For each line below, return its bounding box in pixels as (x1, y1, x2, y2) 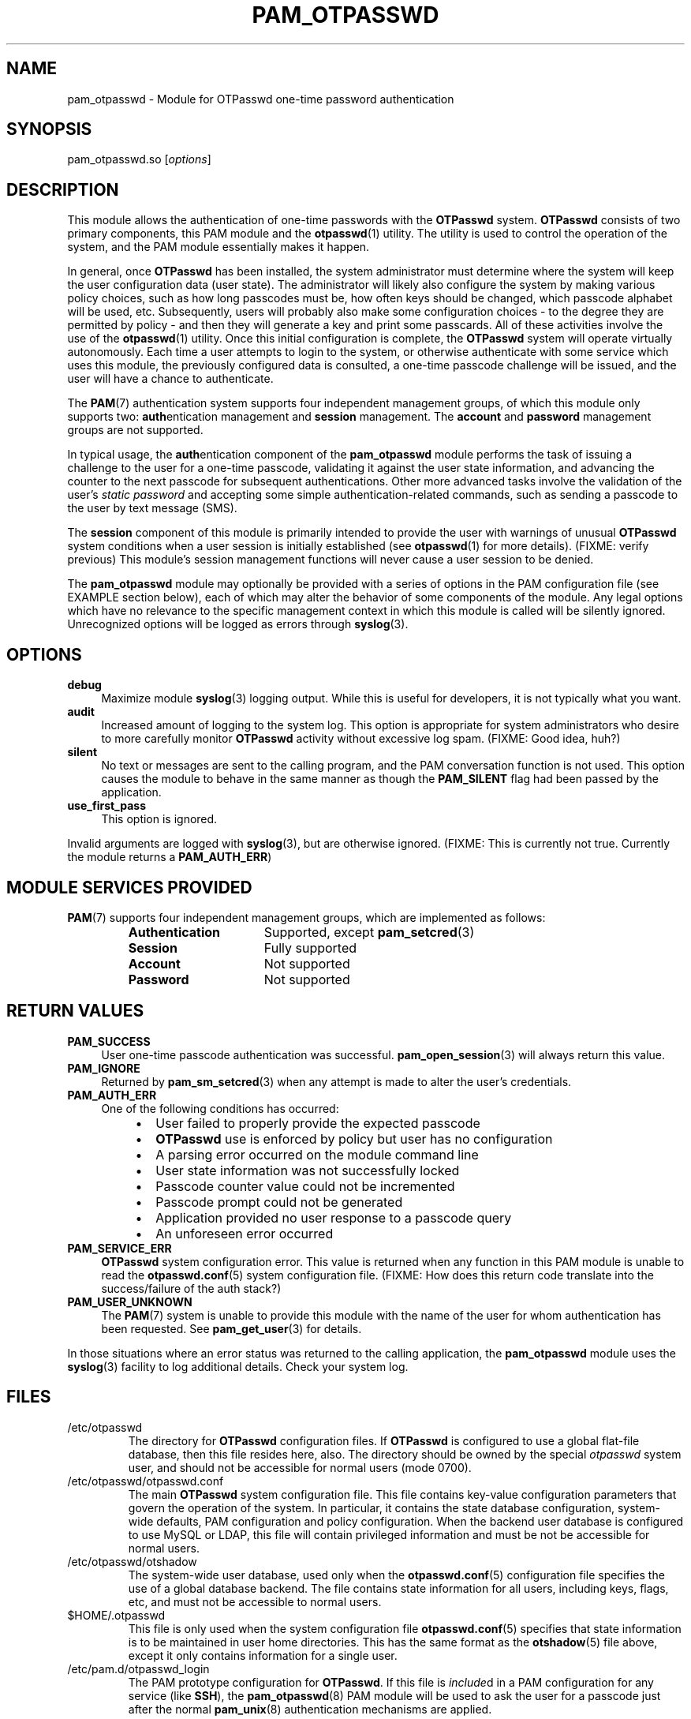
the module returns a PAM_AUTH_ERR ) (67, 850, 272, 864)
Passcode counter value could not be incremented (155, 1178, 455, 1194)
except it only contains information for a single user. (128, 1648, 398, 1662)
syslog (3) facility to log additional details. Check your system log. (67, 1359, 409, 1373)
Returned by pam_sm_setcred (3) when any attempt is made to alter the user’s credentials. (101, 1074, 572, 1088)
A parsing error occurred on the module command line (155, 1146, 479, 1163)
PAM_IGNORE (67, 1061, 140, 1075)
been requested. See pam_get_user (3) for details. (101, 1321, 362, 1335)
